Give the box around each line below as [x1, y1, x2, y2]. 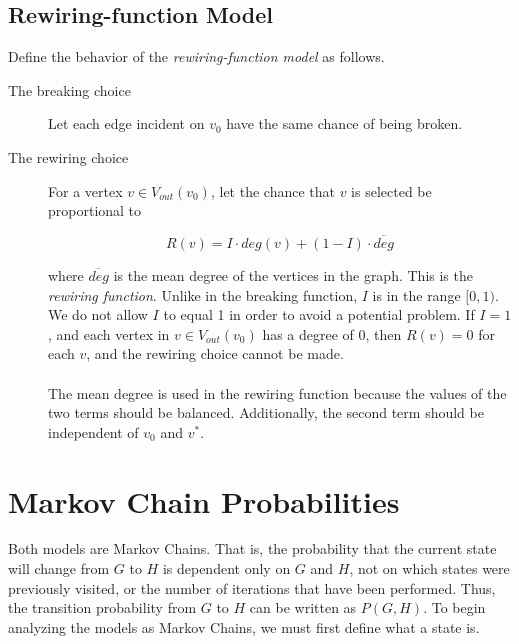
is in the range [372, 284, 461, 305]
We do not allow [48, 304, 148, 325]
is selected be [351, 180, 432, 201]
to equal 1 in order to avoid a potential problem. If [163, 304, 475, 325]
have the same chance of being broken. [226, 113, 463, 134]
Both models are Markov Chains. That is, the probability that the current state [8, 538, 497, 559]
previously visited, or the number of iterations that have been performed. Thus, [8, 577, 496, 598]
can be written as [249, 597, 357, 618]
